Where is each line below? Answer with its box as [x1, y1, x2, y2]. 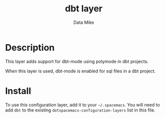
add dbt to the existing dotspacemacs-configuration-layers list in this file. [5, 107, 156, 113]
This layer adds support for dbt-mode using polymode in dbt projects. [5, 58, 149, 64]
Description [5, 42, 55, 53]
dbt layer [65, 3, 103, 14]
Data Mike [73, 19, 94, 25]
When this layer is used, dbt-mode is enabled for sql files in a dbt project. [5, 68, 156, 74]
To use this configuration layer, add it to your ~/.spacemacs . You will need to [5, 102, 161, 108]
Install [5, 85, 31, 97]
